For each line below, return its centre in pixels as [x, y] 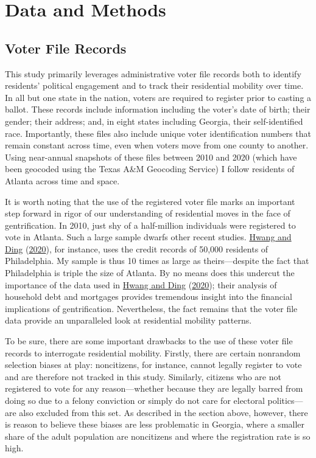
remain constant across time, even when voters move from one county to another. [157, 145]
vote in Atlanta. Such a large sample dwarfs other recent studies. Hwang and [148, 237]
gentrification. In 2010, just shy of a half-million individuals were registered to [150, 225]
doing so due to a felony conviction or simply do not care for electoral [135, 401]
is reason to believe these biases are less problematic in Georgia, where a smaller [155, 424]
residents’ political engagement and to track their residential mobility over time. [154, 85]
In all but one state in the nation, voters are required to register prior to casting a [158, 97]
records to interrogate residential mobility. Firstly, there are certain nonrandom [153, 352]
